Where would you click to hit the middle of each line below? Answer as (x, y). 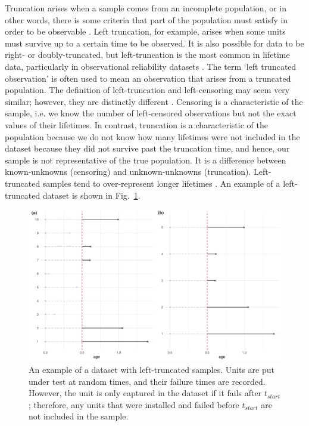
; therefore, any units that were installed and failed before (134, 404)
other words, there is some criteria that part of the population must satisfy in (146, 19)
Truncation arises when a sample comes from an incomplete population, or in (146, 8)
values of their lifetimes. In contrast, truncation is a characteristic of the (136, 124)
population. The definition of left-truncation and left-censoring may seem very (147, 90)
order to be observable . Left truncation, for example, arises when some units (145, 31)
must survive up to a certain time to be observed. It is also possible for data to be (154, 43)
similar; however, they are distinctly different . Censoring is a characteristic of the (154, 101)
